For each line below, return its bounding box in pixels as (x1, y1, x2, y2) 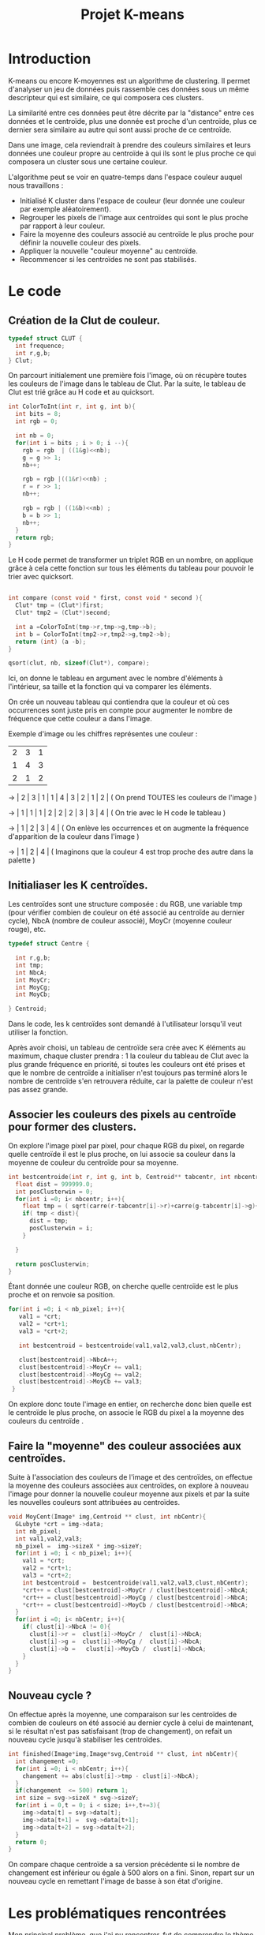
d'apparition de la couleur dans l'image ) (8, 832, 140, 841)
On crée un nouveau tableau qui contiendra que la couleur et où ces (8, 697, 230, 707)
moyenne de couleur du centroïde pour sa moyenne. (8, 1158, 179, 1167)
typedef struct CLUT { (8, 334, 83, 342)
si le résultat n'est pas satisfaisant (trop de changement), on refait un (8, 1727, 233, 1736)
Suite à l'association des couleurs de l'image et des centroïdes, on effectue (8, 1473, 253, 1481)
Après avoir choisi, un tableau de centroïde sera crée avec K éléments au (8, 1043, 246, 1053)
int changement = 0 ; (15, 1757, 80, 1765)
